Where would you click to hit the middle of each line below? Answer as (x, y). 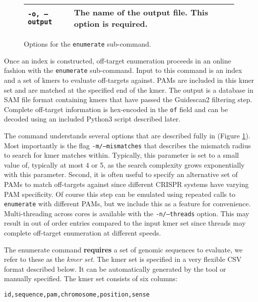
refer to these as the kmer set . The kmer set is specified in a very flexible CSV (123, 259)
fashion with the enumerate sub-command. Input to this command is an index (123, 70)
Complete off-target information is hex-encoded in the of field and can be (116, 109)
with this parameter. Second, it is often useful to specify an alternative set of (121, 174)
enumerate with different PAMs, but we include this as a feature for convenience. (128, 204)
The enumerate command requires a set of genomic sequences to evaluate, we (123, 249)
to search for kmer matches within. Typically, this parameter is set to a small (122, 155)
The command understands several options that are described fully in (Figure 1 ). (127, 135)
